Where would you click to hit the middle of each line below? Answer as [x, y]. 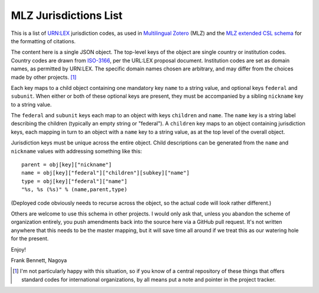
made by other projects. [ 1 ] [44, 77]
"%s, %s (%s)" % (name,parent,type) [74, 190]
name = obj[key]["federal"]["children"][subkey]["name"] [106, 173]
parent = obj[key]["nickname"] [67, 165]
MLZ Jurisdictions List [67, 15]
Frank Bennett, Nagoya [39, 260]
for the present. [30, 239]
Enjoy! [19, 249]
